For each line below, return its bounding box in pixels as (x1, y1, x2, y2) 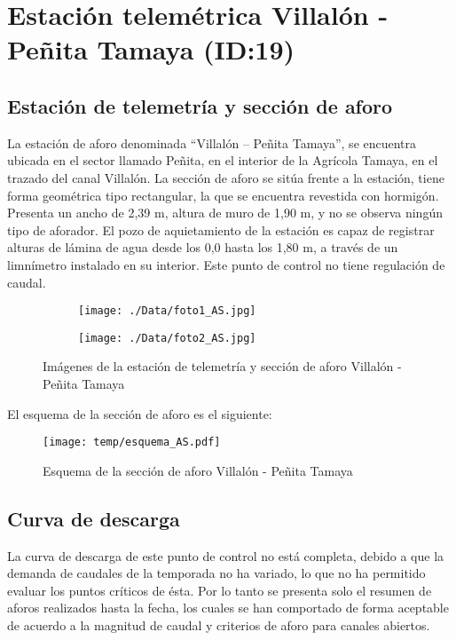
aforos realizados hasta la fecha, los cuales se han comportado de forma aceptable (7, 598, 449, 617)
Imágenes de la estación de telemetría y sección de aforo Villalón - (43, 357, 402, 375)
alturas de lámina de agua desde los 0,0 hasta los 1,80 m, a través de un (7, 238, 398, 257)
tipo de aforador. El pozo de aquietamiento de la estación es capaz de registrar (7, 220, 435, 239)
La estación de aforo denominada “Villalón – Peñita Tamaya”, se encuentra (7, 133, 417, 152)
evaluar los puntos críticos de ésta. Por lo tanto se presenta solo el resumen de (7, 581, 432, 599)
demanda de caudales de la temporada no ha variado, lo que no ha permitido (7, 564, 426, 582)
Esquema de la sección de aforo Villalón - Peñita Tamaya (43, 461, 353, 479)
